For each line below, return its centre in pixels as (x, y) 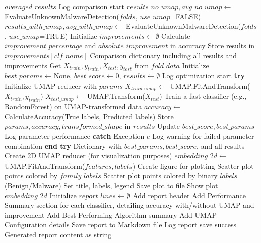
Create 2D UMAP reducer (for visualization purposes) (88, 156)
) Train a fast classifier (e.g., (203, 96)
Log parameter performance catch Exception (75, 136)
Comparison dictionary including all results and (163, 55)
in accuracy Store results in (212, 46)
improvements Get (33, 65)
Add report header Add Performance (189, 195)
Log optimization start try (203, 76)
